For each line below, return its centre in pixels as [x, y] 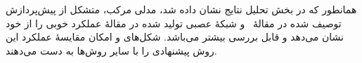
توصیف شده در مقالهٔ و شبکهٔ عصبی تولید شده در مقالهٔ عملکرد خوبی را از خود [174, 23]
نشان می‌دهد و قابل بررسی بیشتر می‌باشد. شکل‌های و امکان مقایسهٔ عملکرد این [175, 37]
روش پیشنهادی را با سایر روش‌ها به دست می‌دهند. [111, 50]
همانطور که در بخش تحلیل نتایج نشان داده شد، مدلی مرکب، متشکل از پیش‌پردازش [181, 9]
